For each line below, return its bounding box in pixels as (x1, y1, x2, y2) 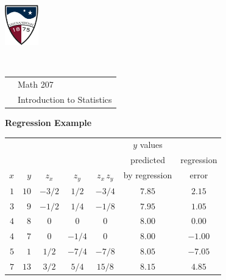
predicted (130, 153, 165, 166)
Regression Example (5, 116, 92, 129)
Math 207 (18, 78, 54, 91)
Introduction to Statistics (18, 93, 112, 105)
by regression (123, 169, 172, 181)
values (139, 138, 163, 151)
